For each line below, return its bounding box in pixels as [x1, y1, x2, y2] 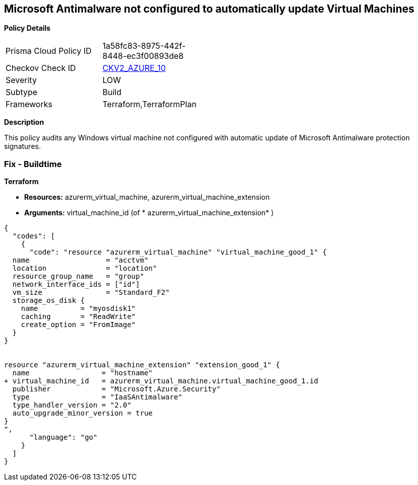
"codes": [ [12, 232, 55, 240]
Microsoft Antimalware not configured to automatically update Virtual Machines [4, 3, 414, 15]
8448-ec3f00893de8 [102, 51, 184, 61]
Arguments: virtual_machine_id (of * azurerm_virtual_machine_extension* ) [24, 208, 274, 217]
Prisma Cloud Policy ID [6, 46, 92, 56]
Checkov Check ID [6, 63, 76, 73]
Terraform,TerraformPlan [102, 99, 197, 110]
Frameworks [6, 99, 52, 110]
